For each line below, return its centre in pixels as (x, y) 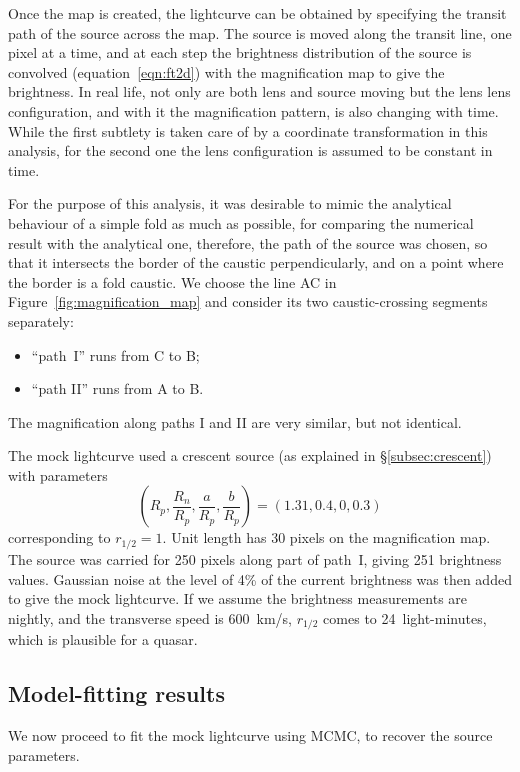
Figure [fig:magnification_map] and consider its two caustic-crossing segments (248, 301)
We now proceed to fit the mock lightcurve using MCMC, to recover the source (250, 734)
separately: (41, 320)
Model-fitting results (116, 693)
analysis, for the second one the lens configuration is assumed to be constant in (250, 150)
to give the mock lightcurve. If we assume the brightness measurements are (238, 598)
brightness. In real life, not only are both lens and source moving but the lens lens (259, 91)
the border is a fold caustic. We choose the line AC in (172, 281)
